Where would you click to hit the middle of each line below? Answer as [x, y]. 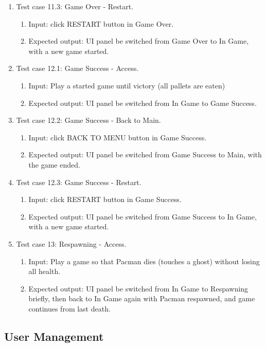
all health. [45, 271]
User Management [54, 336]
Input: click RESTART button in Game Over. [101, 23]
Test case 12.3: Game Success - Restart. [79, 182]
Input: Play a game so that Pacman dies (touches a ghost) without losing [144, 261]
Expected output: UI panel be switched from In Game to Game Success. [143, 103]
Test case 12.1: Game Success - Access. [77, 68]
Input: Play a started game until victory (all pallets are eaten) [127, 85]
